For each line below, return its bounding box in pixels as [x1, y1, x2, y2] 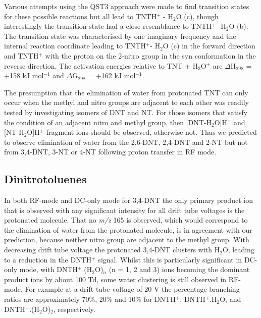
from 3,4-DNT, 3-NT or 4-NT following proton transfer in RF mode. [4, 146, 217, 157]
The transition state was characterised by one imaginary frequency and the [4, 30, 236, 41]
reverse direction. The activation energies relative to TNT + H [4, 60, 198, 71]
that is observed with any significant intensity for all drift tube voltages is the [4, 204, 245, 215]
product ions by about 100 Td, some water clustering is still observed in [4, 274, 227, 284]
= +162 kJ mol [88, 70, 136, 81]
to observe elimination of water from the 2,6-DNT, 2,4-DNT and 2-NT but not [4, 136, 248, 147]
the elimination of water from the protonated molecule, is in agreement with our [4, 224, 252, 235]
